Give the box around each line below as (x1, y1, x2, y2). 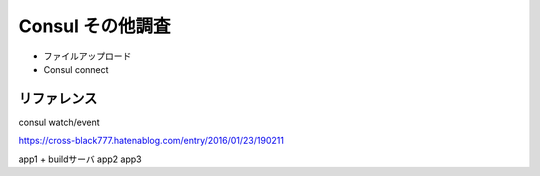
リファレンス (18, 90, 98, 107)
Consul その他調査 (18, 15, 171, 37)
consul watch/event (18, 116, 100, 128)
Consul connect (43, 63, 109, 75)
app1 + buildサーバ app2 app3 (18, 153, 142, 165)
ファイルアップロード (43, 50, 132, 62)
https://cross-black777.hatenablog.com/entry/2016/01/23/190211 (18, 135, 285, 147)
